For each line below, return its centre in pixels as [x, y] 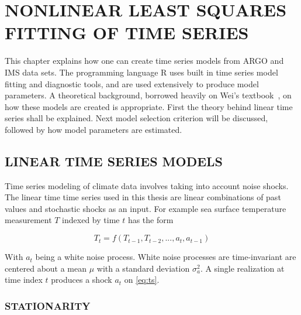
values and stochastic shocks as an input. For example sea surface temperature [146, 208]
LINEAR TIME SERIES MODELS [114, 161]
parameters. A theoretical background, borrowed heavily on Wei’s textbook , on [148, 95]
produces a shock [82, 280]
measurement [28, 220]
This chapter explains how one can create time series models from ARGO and [144, 61]
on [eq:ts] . [142, 280]
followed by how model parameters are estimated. [94, 129]
